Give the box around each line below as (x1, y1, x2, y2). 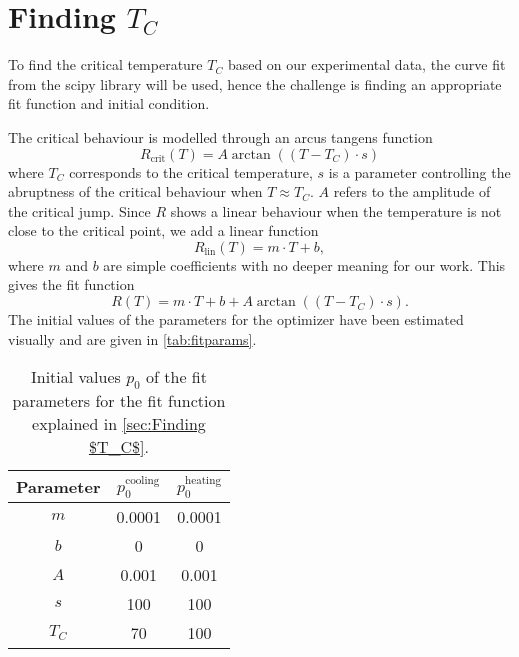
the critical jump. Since (8, 200, 151, 221)
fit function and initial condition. (8, 93, 210, 114)
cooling (125, 475, 160, 487)
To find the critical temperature (8, 54, 203, 75)
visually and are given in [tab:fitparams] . (8, 328, 257, 349)
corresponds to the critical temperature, (69, 161, 313, 182)
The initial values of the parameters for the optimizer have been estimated (8, 309, 464, 330)
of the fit (146, 365, 207, 389)
